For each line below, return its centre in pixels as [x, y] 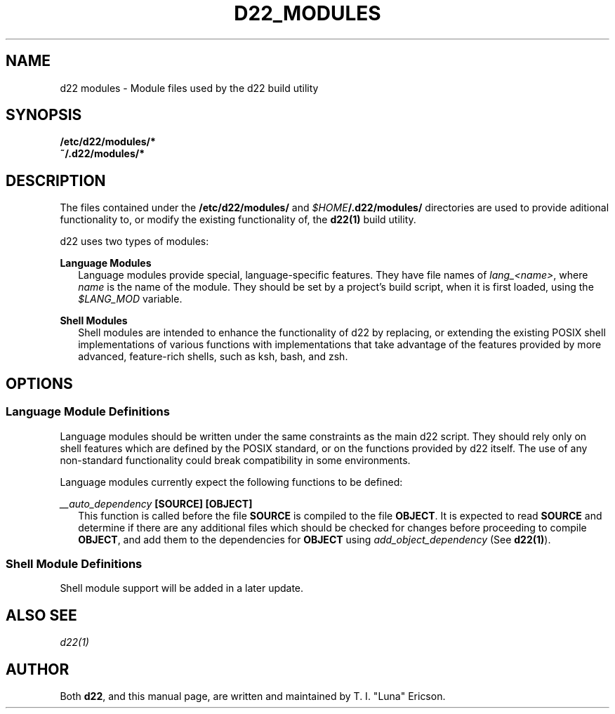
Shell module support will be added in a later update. [182, 588]
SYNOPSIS [44, 115]
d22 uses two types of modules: [134, 242]
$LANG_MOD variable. [130, 299]
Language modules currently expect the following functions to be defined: [231, 482]
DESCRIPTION [56, 180]
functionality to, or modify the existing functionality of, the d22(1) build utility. [238, 220]
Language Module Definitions [88, 412]
